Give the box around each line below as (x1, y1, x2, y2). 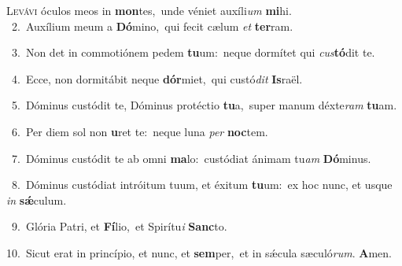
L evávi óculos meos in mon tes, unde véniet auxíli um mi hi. (6, 2, 292, 18)
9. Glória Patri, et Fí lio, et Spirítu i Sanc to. (11, 218, 227, 235)
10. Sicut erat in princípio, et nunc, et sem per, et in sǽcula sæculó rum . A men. (6, 244, 392, 260)
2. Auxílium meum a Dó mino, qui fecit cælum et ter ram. (11, 17, 293, 34)
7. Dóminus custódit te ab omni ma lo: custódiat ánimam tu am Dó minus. (11, 150, 371, 166)
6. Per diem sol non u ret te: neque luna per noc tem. (11, 123, 268, 139)
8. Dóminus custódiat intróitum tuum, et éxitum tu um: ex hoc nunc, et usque (11, 176, 393, 193)
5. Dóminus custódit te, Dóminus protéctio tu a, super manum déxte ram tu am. (11, 97, 397, 113)
